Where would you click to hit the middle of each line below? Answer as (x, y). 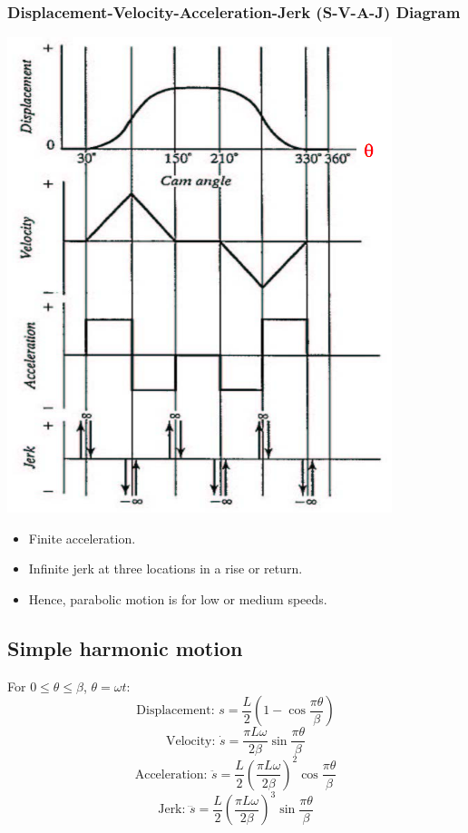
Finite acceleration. (82, 538)
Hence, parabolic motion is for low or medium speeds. (178, 599)
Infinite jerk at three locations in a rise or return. (166, 568)
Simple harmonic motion (125, 647)
